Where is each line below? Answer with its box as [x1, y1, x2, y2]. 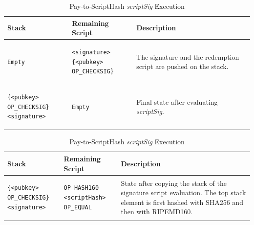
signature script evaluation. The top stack [121, 187, 246, 198]
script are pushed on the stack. [136, 61, 229, 71]
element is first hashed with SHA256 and [121, 197, 243, 207]
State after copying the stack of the [121, 178, 227, 188]
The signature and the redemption [136, 51, 239, 62]
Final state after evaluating [136, 96, 218, 107]
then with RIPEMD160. [121, 206, 193, 217]
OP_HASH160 [63, 184, 99, 192]
